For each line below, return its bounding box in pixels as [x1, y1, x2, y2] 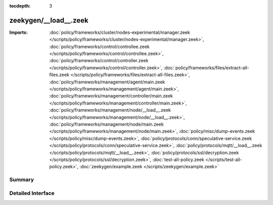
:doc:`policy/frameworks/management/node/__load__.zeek [49, 107, 171, 113]
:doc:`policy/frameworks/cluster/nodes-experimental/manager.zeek [49, 29, 191, 35]
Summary [9, 176, 34, 183]
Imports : [9, 29, 28, 35]
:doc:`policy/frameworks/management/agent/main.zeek [49, 79, 165, 85]
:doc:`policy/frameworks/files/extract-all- [163, 65, 250, 71]
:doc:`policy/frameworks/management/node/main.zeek [49, 121, 164, 127]
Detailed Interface [9, 189, 55, 196]
